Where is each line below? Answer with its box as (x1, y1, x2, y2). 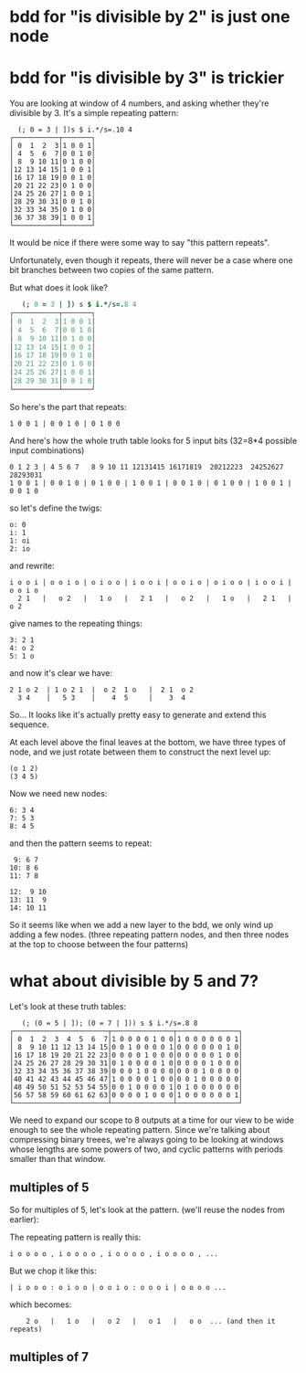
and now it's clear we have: (9, 667, 112, 678)
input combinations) (9, 445, 85, 456)
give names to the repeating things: (9, 618, 143, 628)
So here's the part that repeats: (9, 401, 127, 412)
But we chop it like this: (9, 1265, 98, 1276)
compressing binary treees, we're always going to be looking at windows (9, 1134, 285, 1145)
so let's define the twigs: (9, 502, 102, 513)
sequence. (9, 719, 50, 730)
